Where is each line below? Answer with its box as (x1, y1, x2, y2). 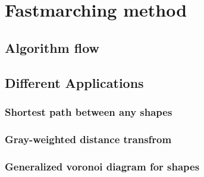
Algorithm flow (5, 38, 99, 56)
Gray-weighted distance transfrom (5, 131, 172, 146)
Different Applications (5, 73, 144, 91)
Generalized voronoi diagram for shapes (5, 159, 200, 173)
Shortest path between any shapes (5, 104, 172, 119)
